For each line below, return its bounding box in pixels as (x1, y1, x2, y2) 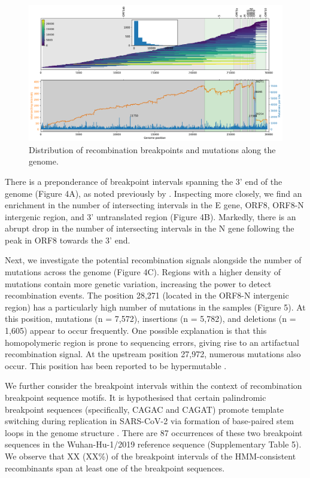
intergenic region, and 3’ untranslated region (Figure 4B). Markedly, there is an (5, 210, 296, 223)
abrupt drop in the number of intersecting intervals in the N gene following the (5, 222, 294, 235)
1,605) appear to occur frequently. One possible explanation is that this (5, 324, 267, 337)
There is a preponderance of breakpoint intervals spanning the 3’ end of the (5, 175, 282, 187)
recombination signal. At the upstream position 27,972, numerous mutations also (5, 348, 301, 360)
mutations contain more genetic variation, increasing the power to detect (5, 277, 272, 290)
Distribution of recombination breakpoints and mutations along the (29, 143, 276, 156)
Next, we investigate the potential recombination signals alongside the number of (5, 254, 302, 266)
